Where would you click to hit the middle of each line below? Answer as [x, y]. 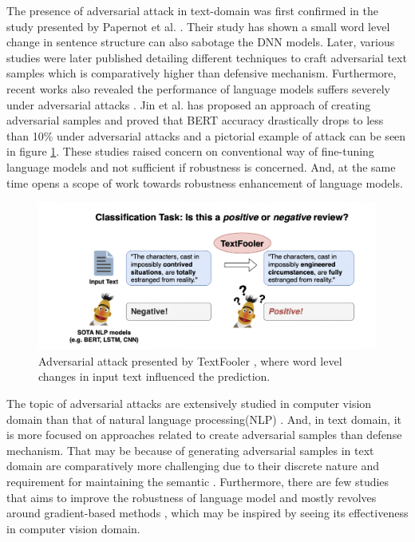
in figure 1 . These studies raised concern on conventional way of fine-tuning [190, 151]
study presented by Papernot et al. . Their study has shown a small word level [198, 26]
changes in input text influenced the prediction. [154, 376]
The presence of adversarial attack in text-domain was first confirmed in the [192, 10]
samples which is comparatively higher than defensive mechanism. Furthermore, [202, 73]
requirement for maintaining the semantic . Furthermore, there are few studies [198, 481]
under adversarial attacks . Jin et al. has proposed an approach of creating [189, 104]
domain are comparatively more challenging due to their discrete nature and [193, 466]
